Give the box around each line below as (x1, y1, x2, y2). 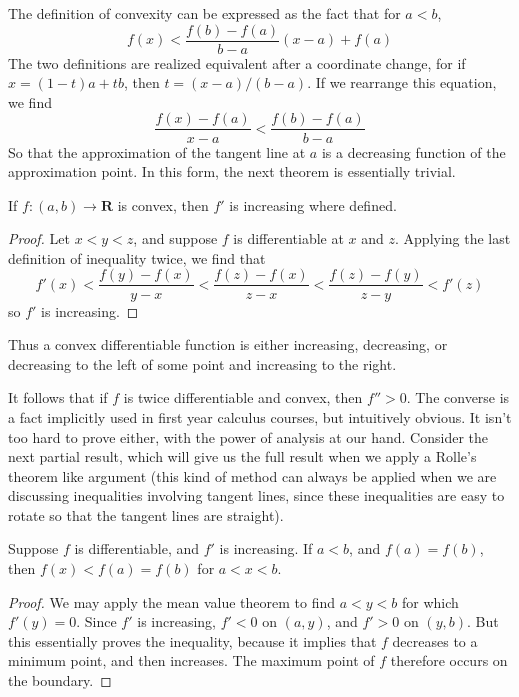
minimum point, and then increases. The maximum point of (8, 650, 375, 671)
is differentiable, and (74, 538, 200, 559)
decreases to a (392, 630, 478, 651)
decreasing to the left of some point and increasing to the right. (8, 353, 397, 374)
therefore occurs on (390, 650, 508, 671)
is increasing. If (219, 538, 313, 559)
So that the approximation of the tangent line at (8, 141, 306, 162)
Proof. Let (8, 228, 70, 249)
